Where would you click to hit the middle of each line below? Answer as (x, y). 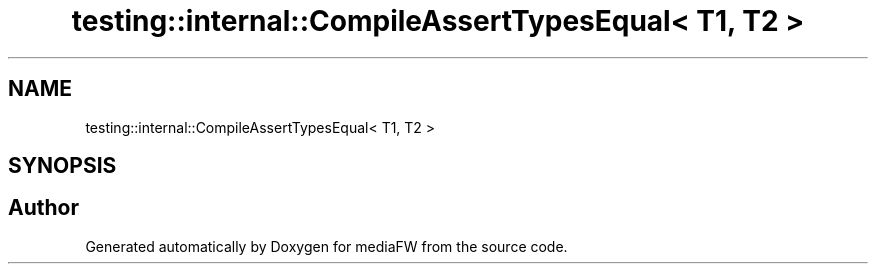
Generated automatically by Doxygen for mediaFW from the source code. (326, 246)
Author (43, 208)
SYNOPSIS (62, 166)
